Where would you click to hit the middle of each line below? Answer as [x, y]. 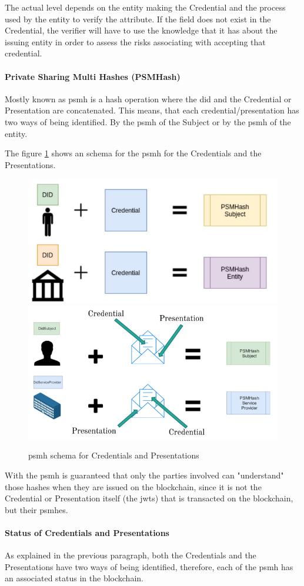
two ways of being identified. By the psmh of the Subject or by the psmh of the [148, 121]
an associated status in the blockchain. [74, 578]
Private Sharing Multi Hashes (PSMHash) [93, 76]
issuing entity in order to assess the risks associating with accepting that [135, 41]
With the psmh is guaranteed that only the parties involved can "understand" [144, 475]
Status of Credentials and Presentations [87, 532]
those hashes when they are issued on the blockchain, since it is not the [133, 486]
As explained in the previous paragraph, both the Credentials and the [131, 555]
